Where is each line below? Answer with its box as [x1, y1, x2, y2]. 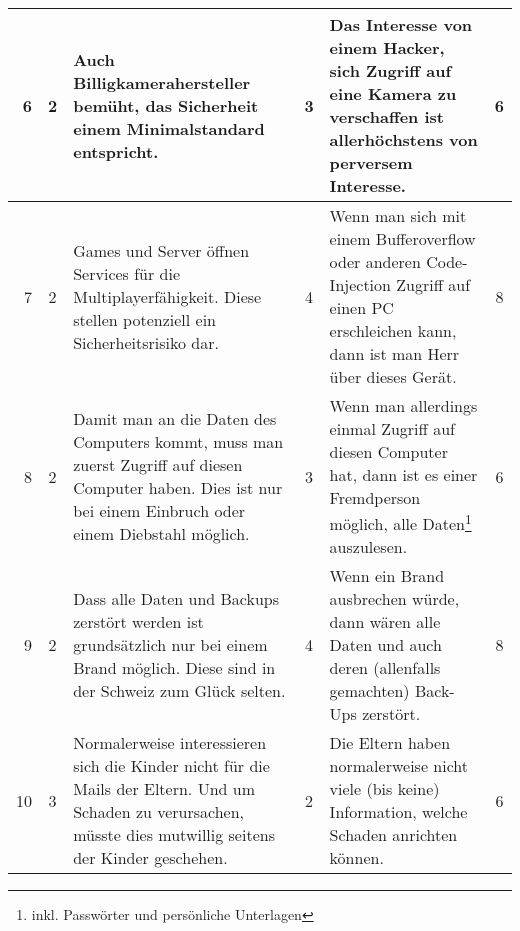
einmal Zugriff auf [329, 417, 456, 440]
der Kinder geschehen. [73, 846, 228, 870]
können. [329, 846, 384, 870]
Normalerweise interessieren [73, 731, 267, 755]
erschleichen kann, [329, 319, 457, 342]
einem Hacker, [329, 36, 445, 59]
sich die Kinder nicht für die [73, 754, 270, 778]
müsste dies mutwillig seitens [73, 823, 275, 847]
